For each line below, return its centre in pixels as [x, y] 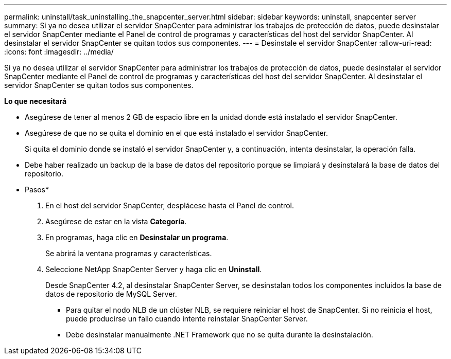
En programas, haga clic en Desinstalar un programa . [137, 237]
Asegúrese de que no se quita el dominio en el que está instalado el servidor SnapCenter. [177, 133]
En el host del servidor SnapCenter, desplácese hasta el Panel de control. [170, 205]
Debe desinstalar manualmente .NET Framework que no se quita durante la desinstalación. [220, 335]
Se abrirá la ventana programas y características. [129, 253]
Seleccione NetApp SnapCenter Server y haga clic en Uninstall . [154, 269]
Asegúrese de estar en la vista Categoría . [116, 221]
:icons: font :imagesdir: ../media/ [59, 52]
